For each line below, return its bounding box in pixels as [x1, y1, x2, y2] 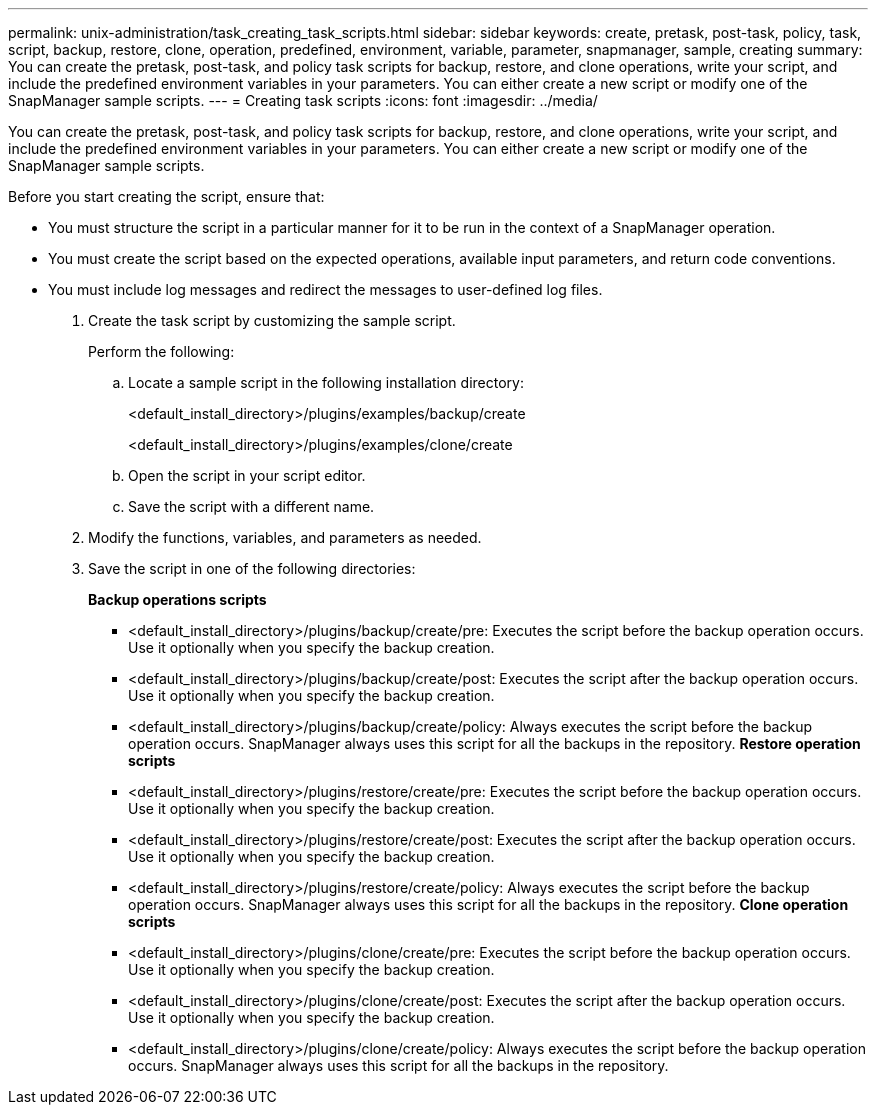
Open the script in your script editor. [128, 467, 366, 484]
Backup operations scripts [88, 591, 267, 608]
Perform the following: [88, 343, 235, 360]
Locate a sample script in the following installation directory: [128, 374, 524, 391]
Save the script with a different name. [128, 498, 375, 515]
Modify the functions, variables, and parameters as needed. [88, 529, 482, 546]
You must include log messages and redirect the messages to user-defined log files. [48, 281, 603, 298]
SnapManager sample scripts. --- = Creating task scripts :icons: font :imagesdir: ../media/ [8, 92, 598, 109]
